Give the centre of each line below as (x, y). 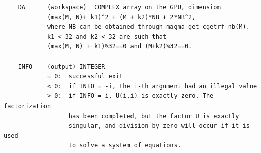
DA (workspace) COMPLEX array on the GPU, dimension (119, 7)
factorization (27, 106)
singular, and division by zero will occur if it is (159, 126)
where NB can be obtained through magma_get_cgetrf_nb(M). (148, 27)
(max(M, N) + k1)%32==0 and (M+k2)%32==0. (119, 47)
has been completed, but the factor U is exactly (154, 116)
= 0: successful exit (85, 76)
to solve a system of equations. (125, 146)
